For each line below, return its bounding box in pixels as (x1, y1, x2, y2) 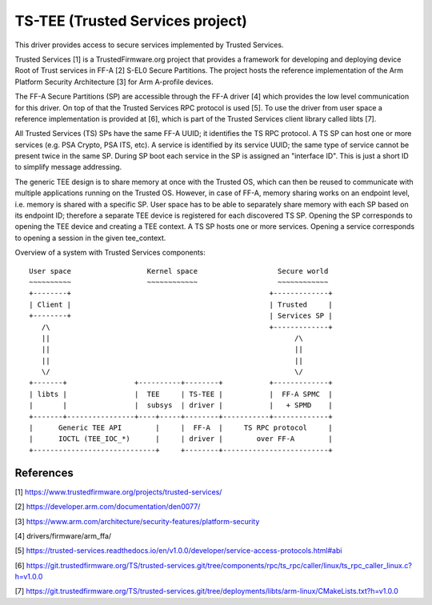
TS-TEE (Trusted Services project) (14, 12, 248, 30)
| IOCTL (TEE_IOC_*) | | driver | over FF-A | (29, 435, 333, 443)
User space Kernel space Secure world (29, 266, 329, 275)
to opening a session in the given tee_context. (14, 233, 166, 242)
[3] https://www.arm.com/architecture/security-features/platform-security (14, 516, 260, 526)
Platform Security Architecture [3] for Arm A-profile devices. (14, 77, 214, 86)
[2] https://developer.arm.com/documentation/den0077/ (14, 502, 201, 511)
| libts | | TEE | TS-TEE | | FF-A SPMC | (29, 389, 333, 399)
